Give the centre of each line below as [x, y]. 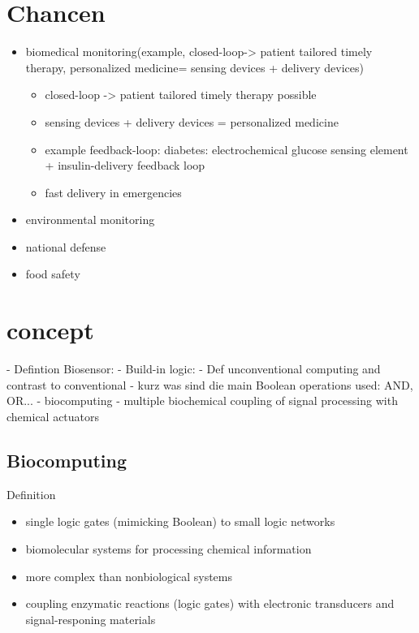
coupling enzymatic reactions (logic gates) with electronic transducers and [210, 603]
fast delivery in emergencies [113, 192]
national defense [66, 246]
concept [50, 330]
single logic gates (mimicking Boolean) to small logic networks [180, 521]
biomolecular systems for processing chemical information [168, 548]
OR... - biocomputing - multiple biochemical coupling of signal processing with [202, 400]
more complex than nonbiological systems [129, 576]
